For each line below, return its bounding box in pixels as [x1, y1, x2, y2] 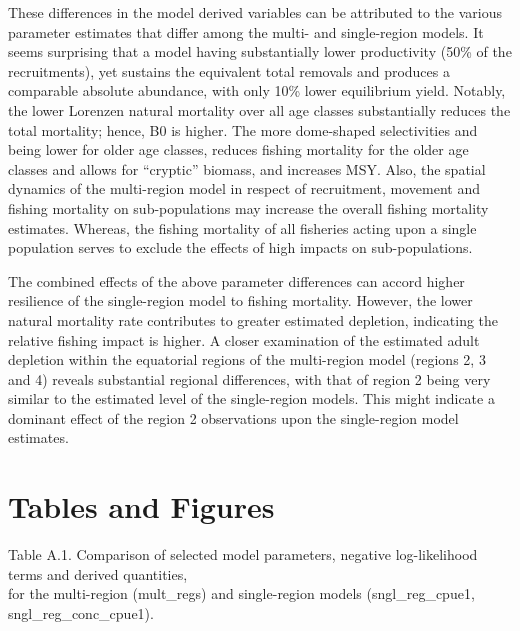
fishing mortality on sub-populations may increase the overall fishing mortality [8, 197, 489, 218]
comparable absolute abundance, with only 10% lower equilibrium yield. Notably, [8, 80, 506, 101]
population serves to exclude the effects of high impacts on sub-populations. [8, 237, 473, 258]
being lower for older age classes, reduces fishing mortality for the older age [8, 139, 469, 160]
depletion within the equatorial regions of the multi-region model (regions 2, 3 [8, 349, 486, 370]
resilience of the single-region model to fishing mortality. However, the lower [8, 290, 473, 311]
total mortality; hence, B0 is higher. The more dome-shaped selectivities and [8, 119, 478, 140]
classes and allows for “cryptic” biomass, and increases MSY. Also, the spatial [8, 158, 486, 179]
